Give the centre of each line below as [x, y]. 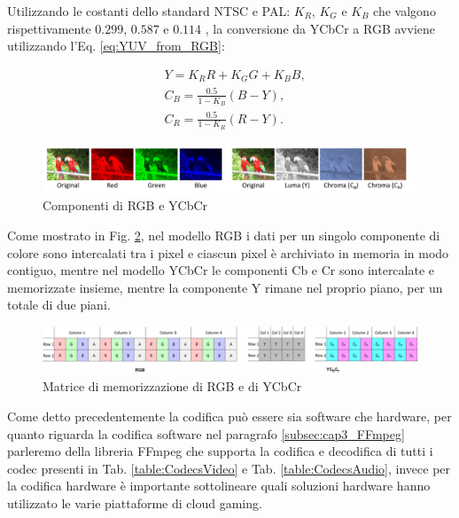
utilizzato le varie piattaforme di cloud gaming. [135, 503]
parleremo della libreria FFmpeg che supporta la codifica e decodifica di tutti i [220, 451]
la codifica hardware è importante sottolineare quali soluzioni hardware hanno [219, 486]
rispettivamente [49, 28]
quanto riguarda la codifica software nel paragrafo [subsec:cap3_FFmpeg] [206, 433]
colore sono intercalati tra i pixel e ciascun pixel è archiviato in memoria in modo [228, 252]
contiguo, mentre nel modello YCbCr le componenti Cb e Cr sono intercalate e [221, 270]
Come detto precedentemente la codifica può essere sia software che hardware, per [229, 416]
